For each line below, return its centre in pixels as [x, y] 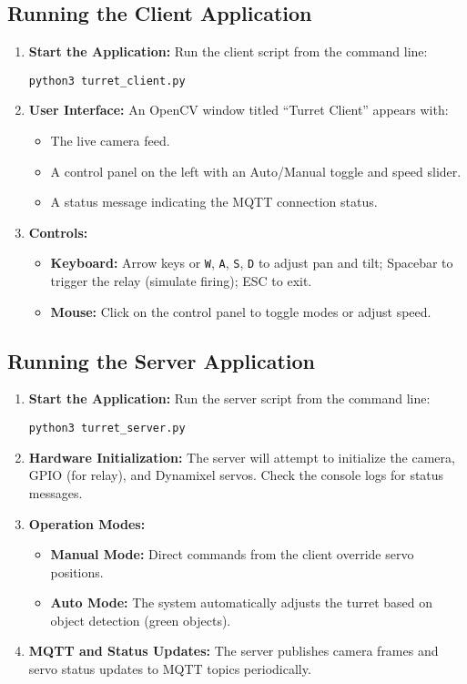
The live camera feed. [110, 141]
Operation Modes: [87, 523]
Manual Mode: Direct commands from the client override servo [232, 554]
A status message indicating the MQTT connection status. [214, 202]
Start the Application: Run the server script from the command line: [229, 398]
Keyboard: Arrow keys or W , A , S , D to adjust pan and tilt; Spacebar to [252, 263]
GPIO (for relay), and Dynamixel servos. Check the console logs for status [236, 475]
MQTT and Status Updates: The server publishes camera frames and [233, 651]
